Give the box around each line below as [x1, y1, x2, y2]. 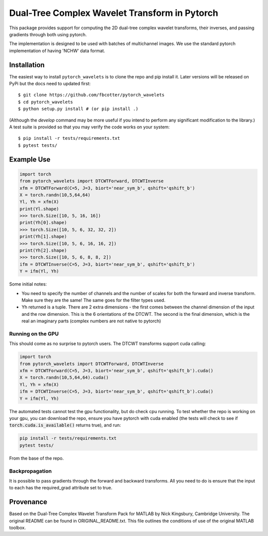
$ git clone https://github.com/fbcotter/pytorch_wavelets [18, 92, 165, 98]
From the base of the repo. [9, 455, 64, 461]
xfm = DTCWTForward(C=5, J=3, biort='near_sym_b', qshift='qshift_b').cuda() [19, 368, 213, 374]
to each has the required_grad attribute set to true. [9, 485, 113, 491]
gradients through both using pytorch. [9, 31, 87, 37]
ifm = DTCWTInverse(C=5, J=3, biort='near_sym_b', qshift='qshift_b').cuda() [19, 389, 213, 394]
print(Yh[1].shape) [19, 234, 67, 239]
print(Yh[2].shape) [19, 248, 67, 253]
